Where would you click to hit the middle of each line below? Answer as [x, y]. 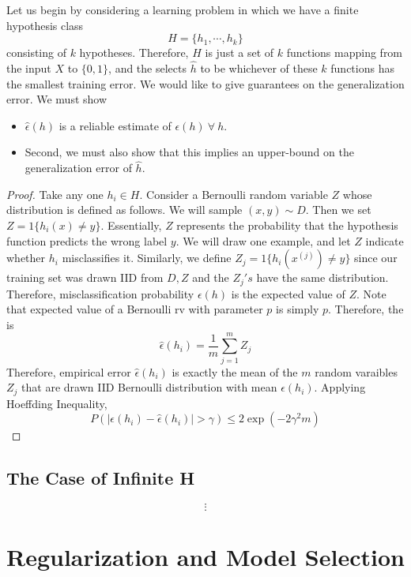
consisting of [36, 52]
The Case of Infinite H [101, 478]
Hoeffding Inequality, [57, 403]
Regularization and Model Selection [205, 557]
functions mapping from [345, 52]
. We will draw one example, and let [263, 240]
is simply [298, 309]
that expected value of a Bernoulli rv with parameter [135, 309]
